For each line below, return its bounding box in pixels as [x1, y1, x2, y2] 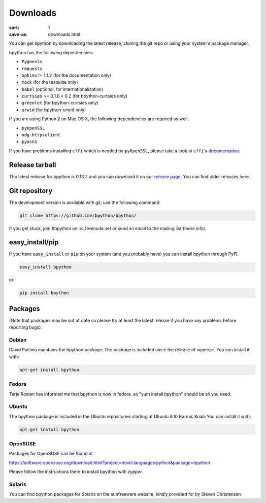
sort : [9, 25, 20, 31]
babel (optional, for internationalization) [21, 86, 103, 92]
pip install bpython [19, 290, 69, 296]
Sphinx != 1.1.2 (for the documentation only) [21, 72, 112, 78]
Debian [9, 336, 27, 343]
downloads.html [48, 31, 81, 37]
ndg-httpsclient [21, 132, 61, 138]
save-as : [9, 31, 28, 37]
